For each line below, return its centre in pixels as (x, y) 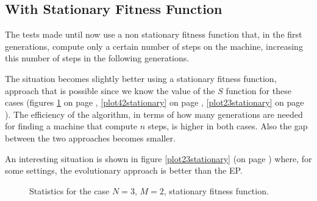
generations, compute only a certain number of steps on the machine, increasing (154, 46)
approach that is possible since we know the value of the (110, 90)
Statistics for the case (69, 190)
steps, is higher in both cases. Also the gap (228, 126)
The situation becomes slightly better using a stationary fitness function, (141, 78)
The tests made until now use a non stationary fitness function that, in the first (154, 34)
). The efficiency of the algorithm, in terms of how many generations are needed (154, 114)
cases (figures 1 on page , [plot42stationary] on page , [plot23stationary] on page (155, 102)
